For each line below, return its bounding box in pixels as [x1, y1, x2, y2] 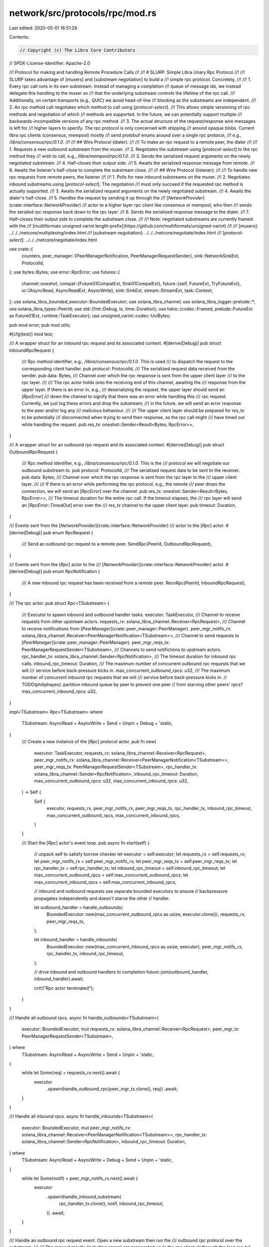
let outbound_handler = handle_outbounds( [34, 904, 123, 910]
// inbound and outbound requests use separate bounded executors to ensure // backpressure [34, 888, 228, 894]
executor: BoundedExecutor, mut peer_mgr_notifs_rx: [21, 1125, 132, 1131]
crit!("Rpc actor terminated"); [34, 985, 94, 991]
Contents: [9, 34, 29, 40]
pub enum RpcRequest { [43, 529, 93, 536]
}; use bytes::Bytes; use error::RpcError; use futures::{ [9, 269, 120, 275]
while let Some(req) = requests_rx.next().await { [21, 1070, 120, 1076]
